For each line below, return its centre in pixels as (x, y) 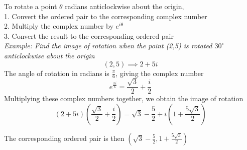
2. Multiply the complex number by (59, 26)
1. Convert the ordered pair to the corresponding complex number (106, 16)
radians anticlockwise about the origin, (125, 6)
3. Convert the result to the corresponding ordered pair (89, 35)
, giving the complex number (160, 73)
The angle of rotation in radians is (57, 73)
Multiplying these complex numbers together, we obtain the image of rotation (124, 98)
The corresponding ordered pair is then (64, 138)
